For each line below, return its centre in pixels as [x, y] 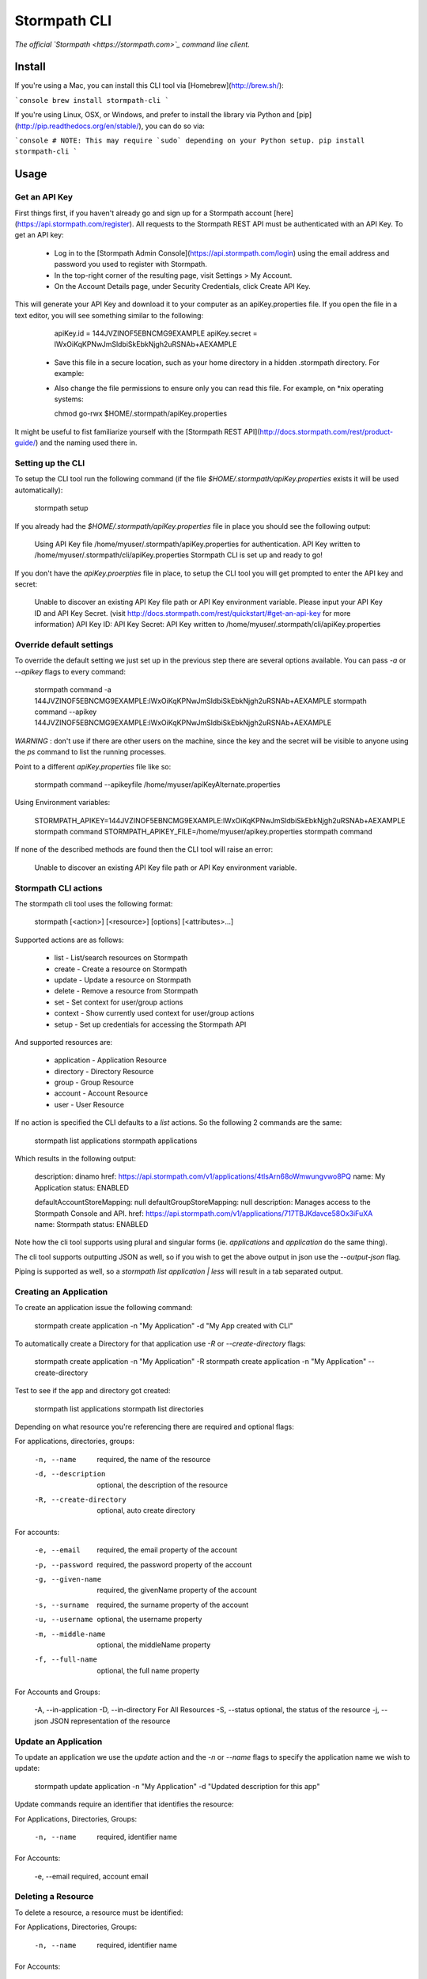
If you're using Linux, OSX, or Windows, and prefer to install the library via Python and [155, 115]
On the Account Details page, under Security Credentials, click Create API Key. [183, 286]
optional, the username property [149, 1620]
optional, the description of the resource [162, 1485]
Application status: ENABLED [82, 1187]
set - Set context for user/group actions [119, 1002]
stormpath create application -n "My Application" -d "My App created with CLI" [164, 1325]
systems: [69, 399]
